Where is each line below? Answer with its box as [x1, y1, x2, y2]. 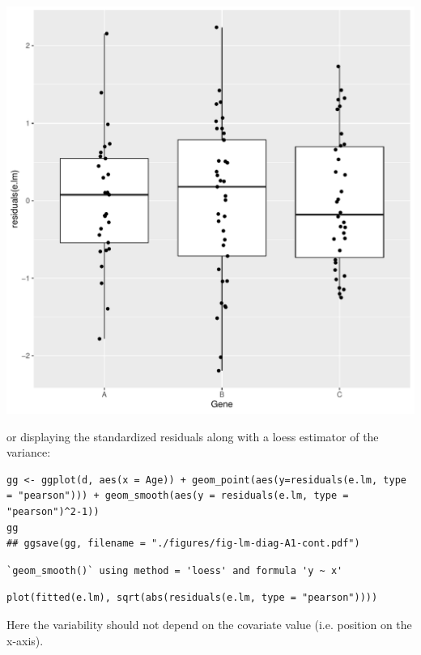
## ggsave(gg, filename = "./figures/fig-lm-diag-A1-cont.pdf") [6, 538, 360, 550]
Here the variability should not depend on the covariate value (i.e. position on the [6, 615, 412, 632]
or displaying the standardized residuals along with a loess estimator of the [6, 427, 379, 444]
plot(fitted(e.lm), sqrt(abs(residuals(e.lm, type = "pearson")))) [6, 592, 378, 604]
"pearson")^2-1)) [6, 505, 100, 517]
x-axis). [6, 632, 44, 649]
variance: [6, 444, 51, 461]
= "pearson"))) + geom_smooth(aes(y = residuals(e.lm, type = [6, 490, 349, 502]
